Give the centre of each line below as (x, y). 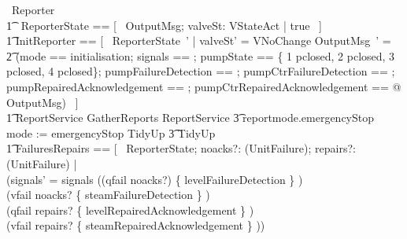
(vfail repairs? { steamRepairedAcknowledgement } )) (136, 225)
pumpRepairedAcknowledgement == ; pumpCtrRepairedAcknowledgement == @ (204, 86)
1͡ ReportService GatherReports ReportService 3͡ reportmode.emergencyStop (191, 118)
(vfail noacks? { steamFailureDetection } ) (108, 195)
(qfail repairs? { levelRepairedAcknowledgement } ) (130, 210)
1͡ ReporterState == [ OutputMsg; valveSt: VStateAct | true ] (164, 25)
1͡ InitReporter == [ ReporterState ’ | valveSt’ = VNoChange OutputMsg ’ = (199, 40)
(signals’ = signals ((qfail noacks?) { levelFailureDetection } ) (155, 179)
